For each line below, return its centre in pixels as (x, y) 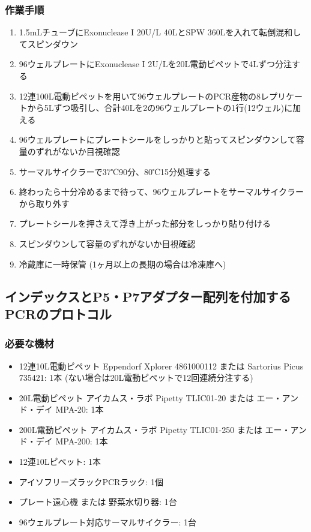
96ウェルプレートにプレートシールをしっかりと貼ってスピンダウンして (157, 139)
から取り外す (44, 203)
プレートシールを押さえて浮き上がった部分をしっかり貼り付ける (145, 223)
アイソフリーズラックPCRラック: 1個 (91, 481)
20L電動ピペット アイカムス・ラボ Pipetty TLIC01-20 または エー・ (150, 397)
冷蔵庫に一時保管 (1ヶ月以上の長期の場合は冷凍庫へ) (122, 264)
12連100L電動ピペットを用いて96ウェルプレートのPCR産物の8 (140, 96)
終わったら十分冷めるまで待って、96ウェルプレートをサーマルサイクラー (162, 192)
